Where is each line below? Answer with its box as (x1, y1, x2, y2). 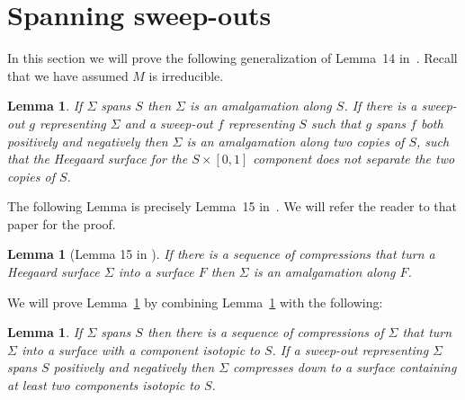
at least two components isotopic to (7, 376, 200, 395)
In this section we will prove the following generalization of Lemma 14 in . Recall (7, 49, 458, 67)
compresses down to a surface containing (233, 358, 457, 377)
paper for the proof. (7, 214, 116, 233)
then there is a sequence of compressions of (147, 323, 384, 342)
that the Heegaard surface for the (7, 149, 188, 168)
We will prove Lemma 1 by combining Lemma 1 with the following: (7, 292, 383, 311)
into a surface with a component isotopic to (21, 340, 260, 359)
